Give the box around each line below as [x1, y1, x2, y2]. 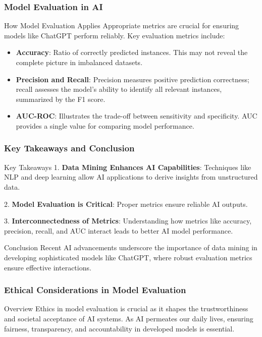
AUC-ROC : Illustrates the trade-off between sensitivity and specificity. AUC [16, 110, 257, 121]
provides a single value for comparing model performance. [16, 120, 194, 131]
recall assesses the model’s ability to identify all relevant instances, [16, 84, 222, 94]
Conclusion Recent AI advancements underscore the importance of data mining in [4, 242, 257, 253]
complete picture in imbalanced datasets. [16, 57, 143, 67]
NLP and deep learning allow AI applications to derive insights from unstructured [4, 172, 258, 182]
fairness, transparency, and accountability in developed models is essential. [4, 323, 235, 333]
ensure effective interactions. [4, 262, 91, 272]
